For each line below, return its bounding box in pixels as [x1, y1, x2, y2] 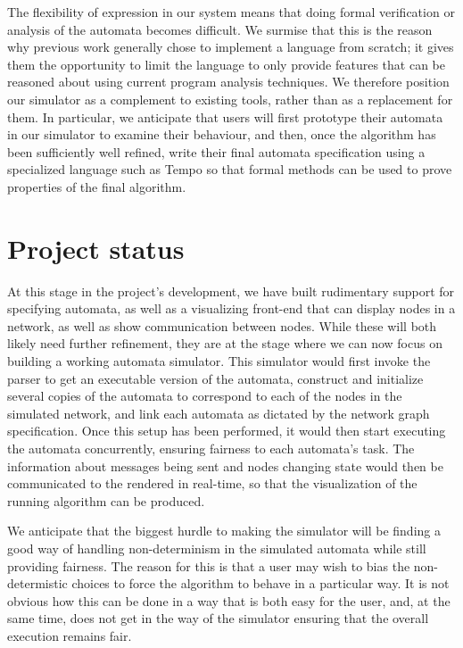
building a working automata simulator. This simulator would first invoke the [7, 352, 431, 370]
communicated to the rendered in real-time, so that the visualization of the [7, 474, 418, 493]
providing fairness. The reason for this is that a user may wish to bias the [7, 556, 410, 575]
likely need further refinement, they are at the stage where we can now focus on [7, 334, 442, 353]
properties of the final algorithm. [7, 177, 186, 195]
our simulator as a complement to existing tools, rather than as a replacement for [7, 89, 453, 108]
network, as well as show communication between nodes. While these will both [7, 316, 437, 335]
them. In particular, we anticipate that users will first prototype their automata [7, 107, 443, 126]
